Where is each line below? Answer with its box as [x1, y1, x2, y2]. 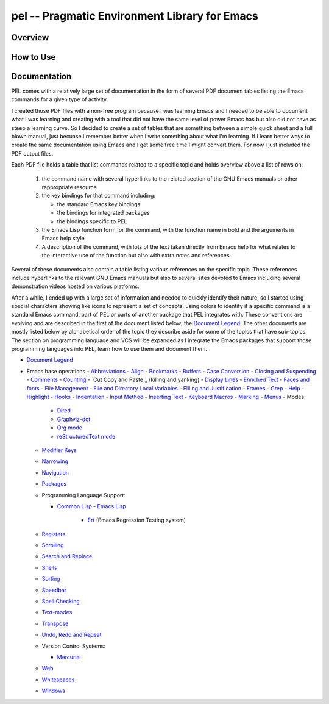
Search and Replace [41, 553, 93, 560]
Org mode [57, 424, 82, 431]
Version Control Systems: [41, 642, 106, 650]
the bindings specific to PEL [57, 217, 127, 225]
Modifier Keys [41, 446, 77, 454]
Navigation [41, 469, 69, 476]
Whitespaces [41, 676, 75, 683]
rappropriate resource [41, 184, 97, 190]
